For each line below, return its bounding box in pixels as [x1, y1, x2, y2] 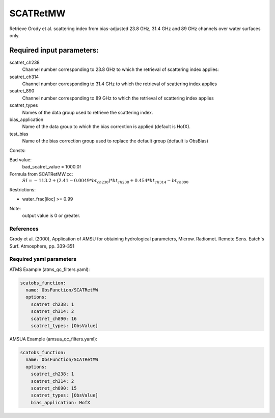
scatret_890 [9, 88, 35, 94]
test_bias [9, 131, 29, 137]
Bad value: [9, 156, 32, 163]
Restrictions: [9, 186, 36, 192]
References [9, 225, 39, 232]
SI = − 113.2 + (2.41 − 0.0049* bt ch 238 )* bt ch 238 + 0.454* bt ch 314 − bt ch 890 [22, 178, 188, 185]
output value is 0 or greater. [22, 212, 80, 219]
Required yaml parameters [9, 256, 76, 263]
